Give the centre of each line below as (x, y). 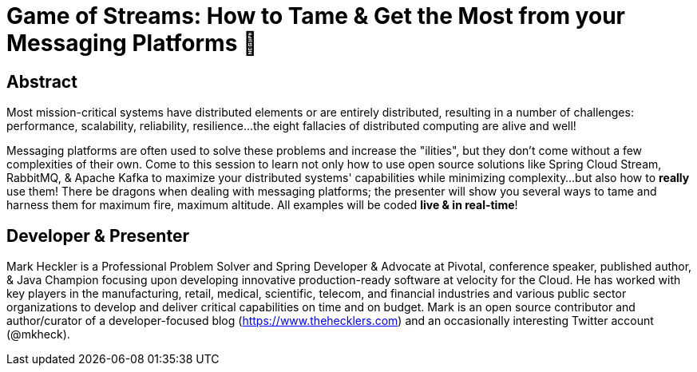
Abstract (42, 81)
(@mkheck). (38, 334)
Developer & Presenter (98, 235)
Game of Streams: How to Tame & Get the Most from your (316, 16)
